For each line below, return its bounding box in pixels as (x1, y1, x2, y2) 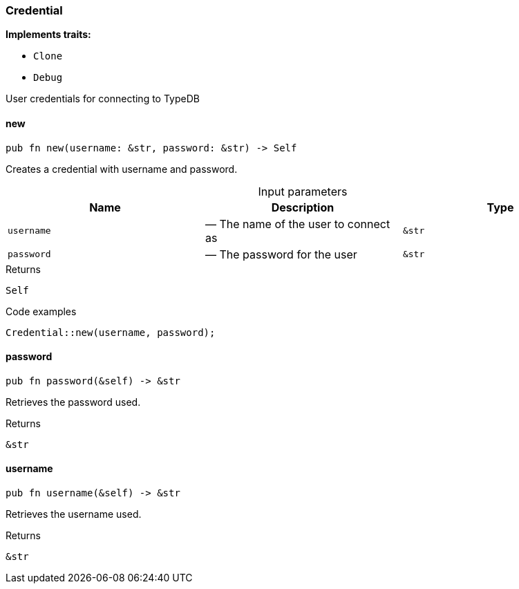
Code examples (6, 305, 77, 317)
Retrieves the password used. (6, 395, 141, 408)
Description (271, 200, 334, 214)
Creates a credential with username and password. (6, 162, 238, 175)
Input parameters (258, 184, 348, 198)
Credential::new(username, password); (6, 326, 216, 338)
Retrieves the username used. (6, 508, 142, 521)
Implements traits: (6, 28, 91, 41)
